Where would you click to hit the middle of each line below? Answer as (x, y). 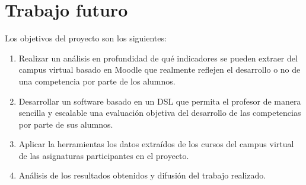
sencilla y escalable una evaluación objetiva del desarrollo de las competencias (160, 113)
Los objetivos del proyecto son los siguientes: (86, 38)
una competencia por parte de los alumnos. (97, 81)
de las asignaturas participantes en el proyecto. (104, 155)
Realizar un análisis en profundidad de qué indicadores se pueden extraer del (158, 58)
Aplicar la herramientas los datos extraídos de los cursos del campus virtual (156, 144)
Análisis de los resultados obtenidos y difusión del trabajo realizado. (142, 175)
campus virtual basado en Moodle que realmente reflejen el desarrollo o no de (160, 69)
